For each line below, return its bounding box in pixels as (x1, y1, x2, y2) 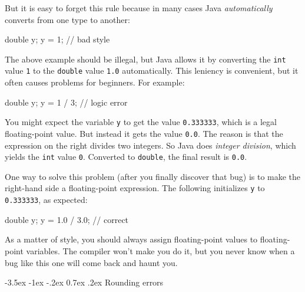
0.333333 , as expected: (5, 193, 88, 206)
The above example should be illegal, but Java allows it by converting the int (5, 53, 286, 65)
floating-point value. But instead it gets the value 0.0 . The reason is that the (5, 127, 283, 139)
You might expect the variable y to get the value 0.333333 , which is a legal (5, 116, 277, 128)
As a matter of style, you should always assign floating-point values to (5, 233, 258, 245)
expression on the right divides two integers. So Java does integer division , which (5, 139, 296, 151)
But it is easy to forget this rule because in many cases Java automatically (5, 2, 273, 14)
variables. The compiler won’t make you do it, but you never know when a (26, 244, 295, 257)
